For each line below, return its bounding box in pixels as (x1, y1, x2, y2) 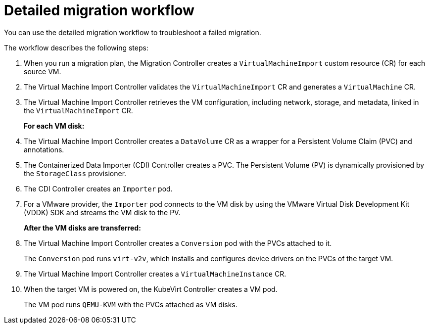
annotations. (24, 145, 64, 154)
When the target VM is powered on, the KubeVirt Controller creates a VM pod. (24, 284, 278, 293)
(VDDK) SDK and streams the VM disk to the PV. (24, 208, 181, 217)
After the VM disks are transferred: (24, 223, 141, 232)
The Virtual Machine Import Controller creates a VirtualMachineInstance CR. (24, 269, 286, 278)
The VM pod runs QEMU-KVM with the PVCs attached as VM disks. (24, 300, 238, 309)
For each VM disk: (24, 121, 85, 130)
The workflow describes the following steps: (4, 43, 148, 52)
